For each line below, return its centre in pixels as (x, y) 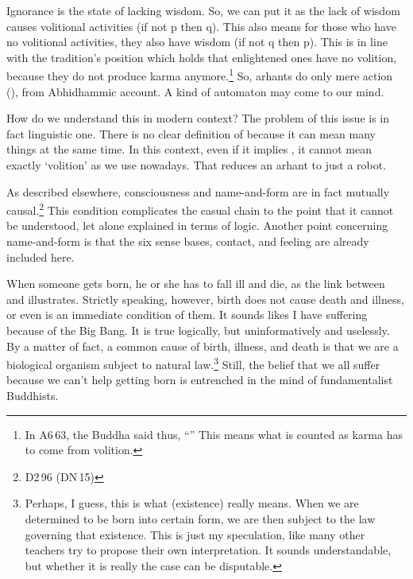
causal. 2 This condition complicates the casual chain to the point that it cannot (200, 209)
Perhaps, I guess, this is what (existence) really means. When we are (192, 503)
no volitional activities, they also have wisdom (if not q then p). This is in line (197, 42)
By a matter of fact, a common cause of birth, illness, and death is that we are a (203, 346)
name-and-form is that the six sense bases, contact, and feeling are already (188, 241)
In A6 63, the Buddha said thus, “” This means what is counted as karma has (214, 434)
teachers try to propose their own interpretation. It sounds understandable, (208, 550)
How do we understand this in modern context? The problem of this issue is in (198, 118)
